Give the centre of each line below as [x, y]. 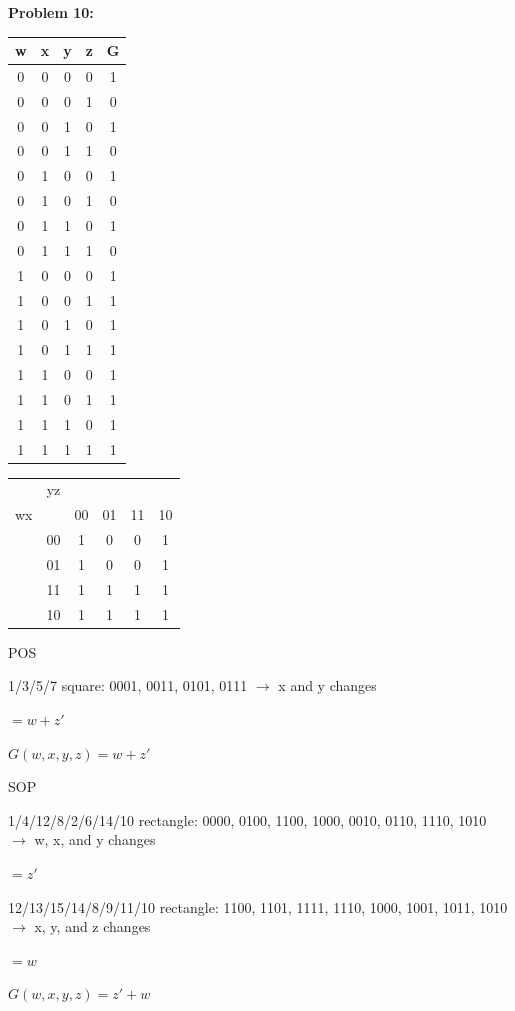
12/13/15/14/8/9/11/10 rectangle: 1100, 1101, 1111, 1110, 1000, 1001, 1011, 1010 [258, 906]
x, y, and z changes [92, 926]
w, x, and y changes [95, 839]
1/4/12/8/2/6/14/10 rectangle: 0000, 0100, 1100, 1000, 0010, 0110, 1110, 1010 [247, 819]
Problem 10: [51, 12]
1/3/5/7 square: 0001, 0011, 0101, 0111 [128, 685]
